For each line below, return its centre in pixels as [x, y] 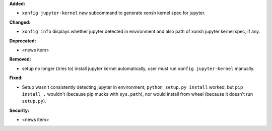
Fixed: [16, 78]
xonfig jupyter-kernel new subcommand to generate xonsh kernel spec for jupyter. [114, 13]
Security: [19, 110]
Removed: [20, 59]
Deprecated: [23, 41]
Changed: [20, 22]
